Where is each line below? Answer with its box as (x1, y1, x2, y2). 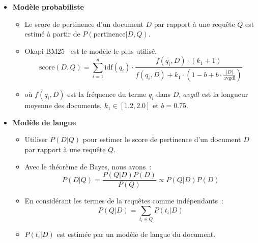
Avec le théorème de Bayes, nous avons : (24, 161, 152, 171)
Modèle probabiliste (12, 2, 84, 12)
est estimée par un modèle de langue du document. (56, 228, 216, 239)
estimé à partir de (24, 28, 80, 39)
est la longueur (202, 89, 248, 99)
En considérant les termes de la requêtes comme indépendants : (24, 195, 223, 206)
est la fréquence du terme (67, 89, 147, 99)
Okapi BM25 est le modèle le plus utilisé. (24, 45, 157, 56)
